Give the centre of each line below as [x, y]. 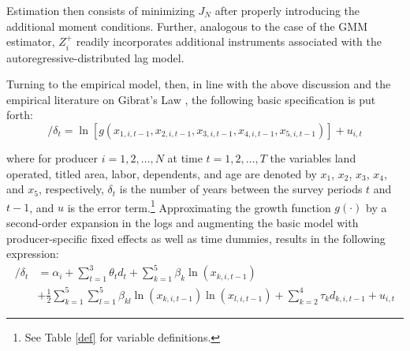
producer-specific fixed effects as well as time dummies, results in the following [196, 238]
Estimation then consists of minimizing [101, 10]
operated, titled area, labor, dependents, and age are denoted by [162, 173]
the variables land [313, 157]
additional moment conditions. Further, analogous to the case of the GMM [187, 26]
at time [185, 157]
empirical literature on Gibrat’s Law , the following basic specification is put [191, 99]
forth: [20, 115]
